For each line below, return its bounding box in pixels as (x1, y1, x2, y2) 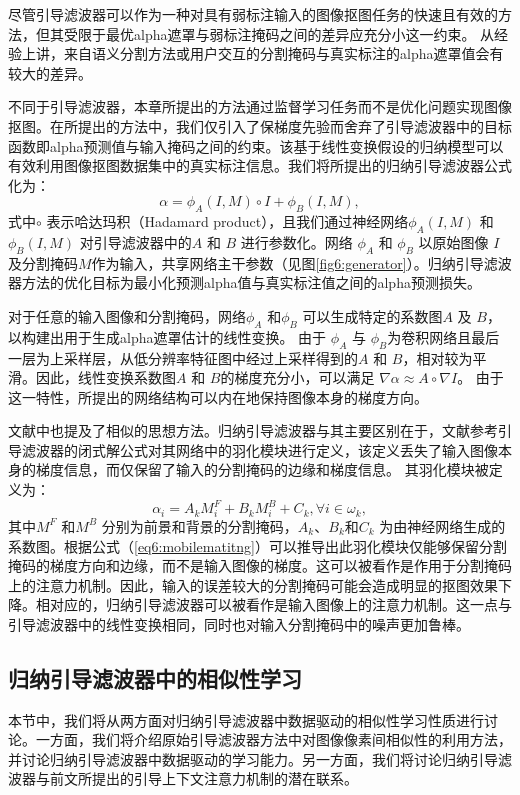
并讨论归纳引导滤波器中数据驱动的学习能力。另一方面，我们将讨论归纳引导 (8, 748, 498, 769)
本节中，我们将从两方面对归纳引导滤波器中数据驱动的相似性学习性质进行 (8, 709, 484, 730)
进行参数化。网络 (240, 231, 353, 252)
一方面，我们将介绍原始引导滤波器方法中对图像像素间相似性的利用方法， (35, 729, 512, 750)
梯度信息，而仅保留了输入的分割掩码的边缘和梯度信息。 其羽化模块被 (35, 459, 489, 480)
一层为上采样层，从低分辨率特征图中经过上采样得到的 (8, 347, 358, 368)
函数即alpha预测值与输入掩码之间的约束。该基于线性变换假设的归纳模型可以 (8, 135, 504, 156)
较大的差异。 (8, 62, 92, 83)
